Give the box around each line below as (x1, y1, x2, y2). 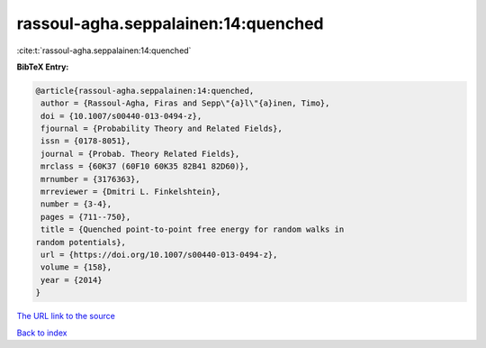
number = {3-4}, (40, 199, 112, 209)
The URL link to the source (16, 311, 116, 322)
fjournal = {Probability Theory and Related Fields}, (40, 124, 283, 134)
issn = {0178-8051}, (40, 136, 131, 146)
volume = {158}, (40, 262, 112, 272)
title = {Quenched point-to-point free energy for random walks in (40, 224, 345, 234)
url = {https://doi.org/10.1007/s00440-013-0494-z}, (40, 250, 278, 260)
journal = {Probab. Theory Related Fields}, (40, 149, 240, 159)
